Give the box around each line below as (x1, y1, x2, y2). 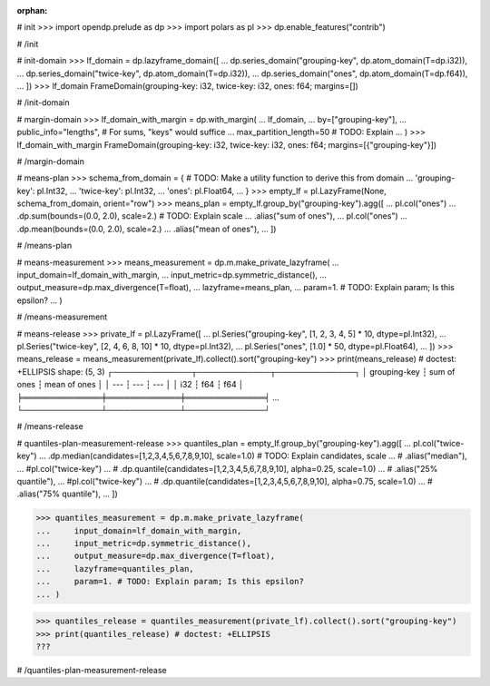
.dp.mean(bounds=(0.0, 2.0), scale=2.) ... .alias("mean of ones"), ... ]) (16, 223, 277, 234)
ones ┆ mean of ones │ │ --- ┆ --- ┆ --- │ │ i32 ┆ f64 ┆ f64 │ (16, 379, 244, 390)
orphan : (16, 5, 48, 15)
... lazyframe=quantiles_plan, (35, 563, 194, 573)
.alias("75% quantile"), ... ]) (16, 488, 118, 499)
